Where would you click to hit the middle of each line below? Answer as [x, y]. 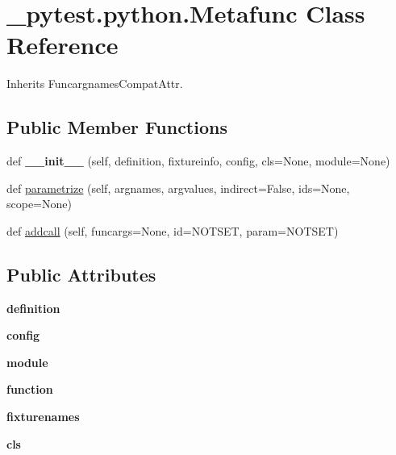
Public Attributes [81, 274]
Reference [63, 45]
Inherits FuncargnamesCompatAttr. [95, 83]
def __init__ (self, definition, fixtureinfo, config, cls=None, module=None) [198, 161]
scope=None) [39, 204]
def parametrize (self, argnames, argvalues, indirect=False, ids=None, [178, 188]
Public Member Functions [117, 127]
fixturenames [43, 417]
